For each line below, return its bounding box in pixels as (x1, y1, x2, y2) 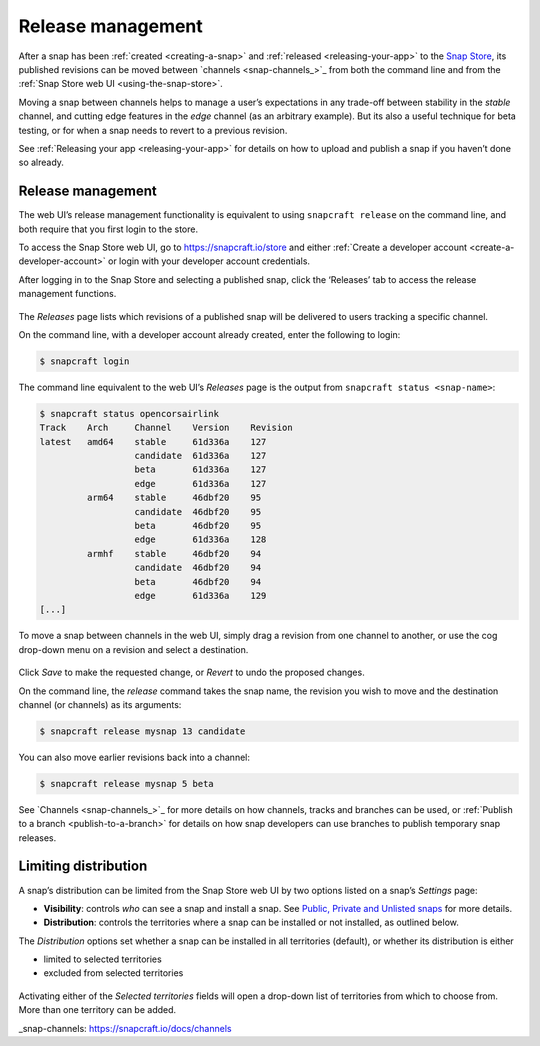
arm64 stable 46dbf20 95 (86, 492, 262, 504)
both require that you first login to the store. (18, 223, 199, 235)
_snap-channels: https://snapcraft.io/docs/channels (18, 1022, 232, 1034)
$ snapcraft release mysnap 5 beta (39, 778, 214, 789)
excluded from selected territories (43, 967, 184, 979)
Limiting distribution (18, 858, 148, 875)
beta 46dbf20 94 (134, 576, 262, 587)
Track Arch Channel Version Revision (39, 422, 294, 434)
